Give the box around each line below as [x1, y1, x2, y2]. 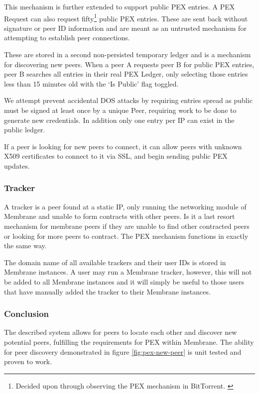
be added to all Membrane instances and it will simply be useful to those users [4, 276, 245, 287]
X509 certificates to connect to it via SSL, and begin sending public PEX [4, 151, 228, 161]
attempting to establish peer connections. [4, 32, 130, 43]
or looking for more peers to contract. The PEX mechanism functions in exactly [4, 230, 249, 241]
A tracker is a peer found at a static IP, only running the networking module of [4, 201, 247, 211]
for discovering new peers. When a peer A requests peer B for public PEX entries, [4, 59, 255, 69]
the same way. [4, 240, 47, 251]
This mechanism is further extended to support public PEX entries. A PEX [4, 1, 235, 11]
